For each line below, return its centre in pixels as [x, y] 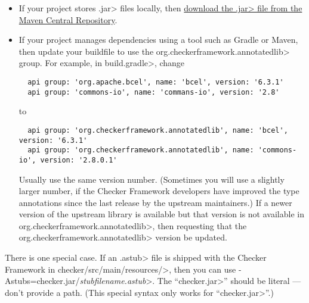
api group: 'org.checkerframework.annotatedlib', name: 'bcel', [158, 130]
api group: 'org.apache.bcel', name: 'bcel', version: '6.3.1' [156, 82]
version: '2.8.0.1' [79, 160]
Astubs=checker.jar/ [42, 281]
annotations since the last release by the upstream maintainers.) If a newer [155, 202]
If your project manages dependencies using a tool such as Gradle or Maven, [158, 40]
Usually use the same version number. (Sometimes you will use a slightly [152, 179]
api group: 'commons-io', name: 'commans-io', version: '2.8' [154, 92]
